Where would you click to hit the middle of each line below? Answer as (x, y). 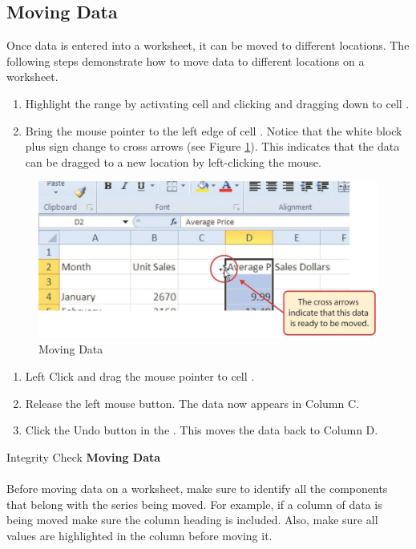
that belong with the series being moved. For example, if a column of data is (194, 504)
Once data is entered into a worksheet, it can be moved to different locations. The (208, 45)
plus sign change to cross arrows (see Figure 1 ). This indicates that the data (212, 146)
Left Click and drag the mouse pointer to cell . (140, 375)
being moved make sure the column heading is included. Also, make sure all (192, 520)
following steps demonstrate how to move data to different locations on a (186, 61)
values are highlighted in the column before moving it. (139, 535)
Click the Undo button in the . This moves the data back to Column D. (202, 430)
